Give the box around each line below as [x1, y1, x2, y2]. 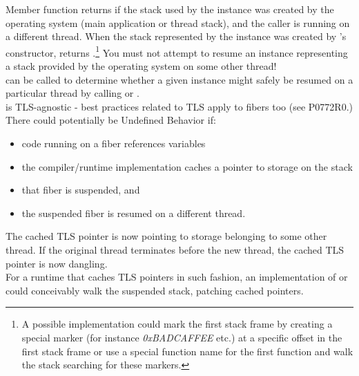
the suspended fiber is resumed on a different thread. [21, 205, 246, 220]
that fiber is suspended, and [21, 182, 140, 197]
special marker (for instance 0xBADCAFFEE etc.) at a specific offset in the [21, 330, 342, 344]
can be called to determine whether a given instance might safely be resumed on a [6, 72, 353, 86]
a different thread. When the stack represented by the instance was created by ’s [6, 29, 347, 44]
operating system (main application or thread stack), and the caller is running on [6, 15, 350, 30]
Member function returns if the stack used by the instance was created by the [6, 2, 334, 16]
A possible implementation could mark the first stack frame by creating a [21, 317, 333, 331]
